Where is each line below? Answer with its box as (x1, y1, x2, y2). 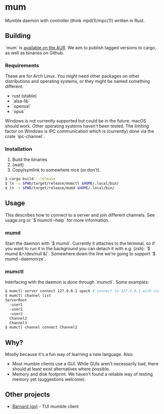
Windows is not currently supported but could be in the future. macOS (5, 118, 146, 124)
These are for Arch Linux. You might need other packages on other (5, 73, 140, 79)
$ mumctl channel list (5, 293, 51, 298)
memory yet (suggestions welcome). (12, 376, 86, 382)
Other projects (5, 391, 50, 399)
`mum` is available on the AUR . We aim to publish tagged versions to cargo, (5, 44, 157, 50)
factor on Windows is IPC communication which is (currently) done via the (5, 128, 155, 134)
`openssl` (12, 103, 31, 109)
